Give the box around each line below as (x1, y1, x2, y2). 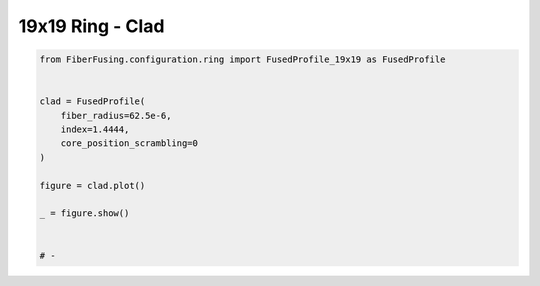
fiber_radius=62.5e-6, (60, 110, 172, 121)
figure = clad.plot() (39, 180, 146, 191)
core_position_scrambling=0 (60, 138, 199, 149)
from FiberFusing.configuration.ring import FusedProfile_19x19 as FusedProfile (39, 54, 446, 65)
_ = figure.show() (39, 208, 130, 219)
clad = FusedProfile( (39, 96, 146, 107)
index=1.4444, (60, 124, 130, 135)
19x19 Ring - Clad (18, 15, 165, 37)
